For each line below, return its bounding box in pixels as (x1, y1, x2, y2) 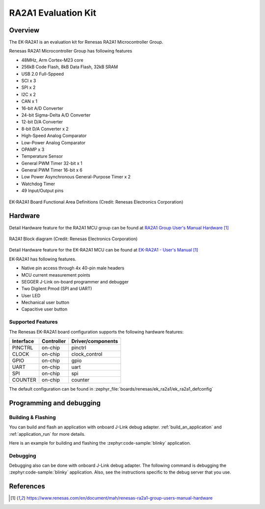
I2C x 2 (21, 91, 36, 97)
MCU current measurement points (21, 272, 90, 278)
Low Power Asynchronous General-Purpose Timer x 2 (21, 174, 131, 180)
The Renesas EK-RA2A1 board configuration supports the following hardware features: (9, 329, 184, 335)
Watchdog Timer (21, 181, 55, 187)
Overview (9, 26, 40, 34)
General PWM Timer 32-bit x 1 (21, 160, 83, 166)
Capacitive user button (21, 306, 68, 312)
